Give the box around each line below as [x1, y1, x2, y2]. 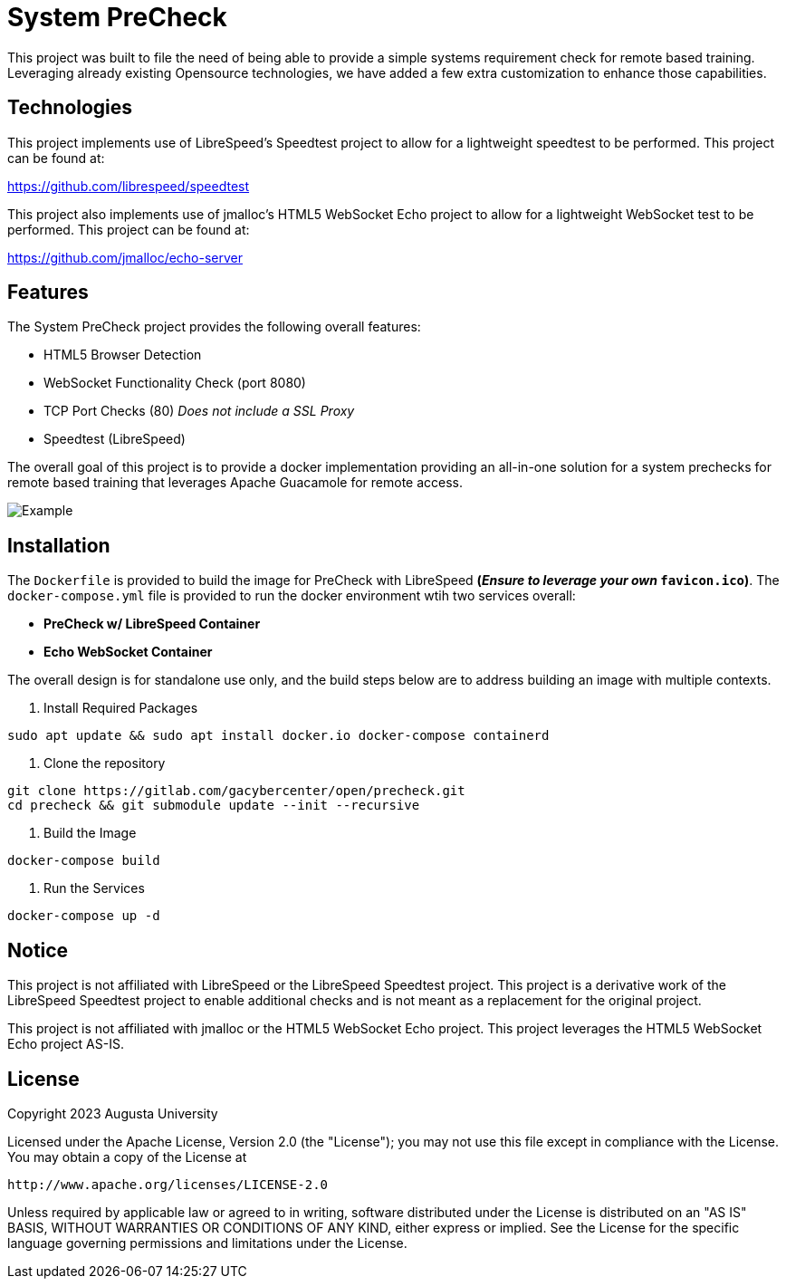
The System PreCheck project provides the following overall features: [7, 319, 421, 335]
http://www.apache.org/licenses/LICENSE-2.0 [7, 1176, 329, 1192]
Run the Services [43, 880, 145, 897]
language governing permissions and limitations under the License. [7, 1234, 407, 1251]
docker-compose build [7, 853, 160, 869]
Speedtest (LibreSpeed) [43, 431, 186, 447]
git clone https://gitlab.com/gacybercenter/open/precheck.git [7, 783, 465, 799]
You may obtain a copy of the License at [7, 1148, 247, 1165]
